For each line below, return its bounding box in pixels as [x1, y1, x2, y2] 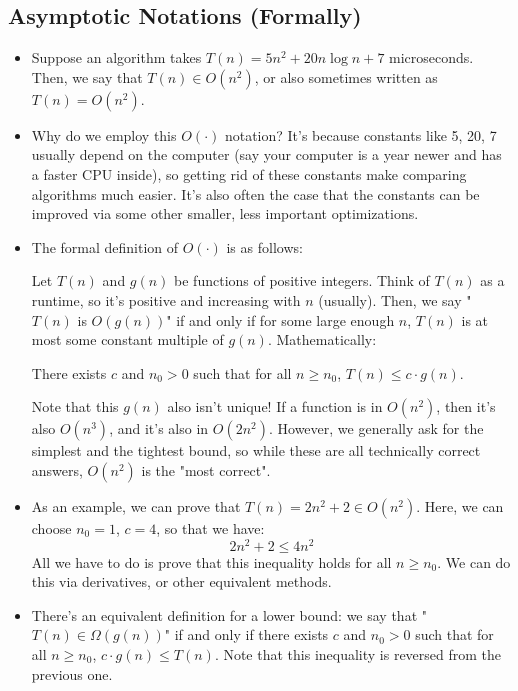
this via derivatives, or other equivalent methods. [31, 571, 332, 592]
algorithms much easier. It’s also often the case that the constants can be [31, 183, 480, 204]
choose [31, 517, 72, 538]
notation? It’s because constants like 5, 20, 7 [224, 124, 497, 145]
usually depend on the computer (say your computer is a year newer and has [31, 144, 502, 165]
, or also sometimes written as [254, 66, 438, 87]
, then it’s [436, 396, 496, 417]
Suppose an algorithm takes [31, 47, 202, 68]
